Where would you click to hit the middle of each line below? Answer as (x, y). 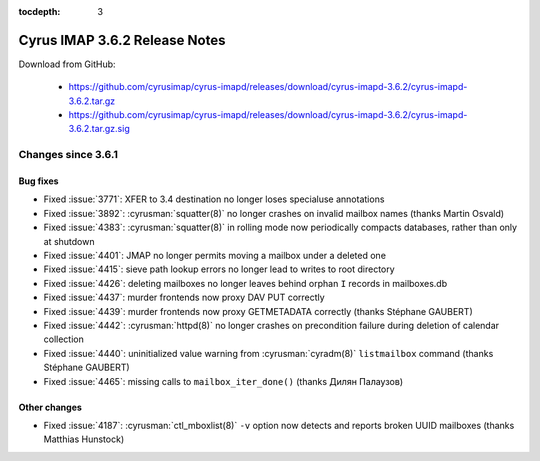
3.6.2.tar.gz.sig (99, 129)
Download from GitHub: (67, 64)
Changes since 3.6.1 (68, 155)
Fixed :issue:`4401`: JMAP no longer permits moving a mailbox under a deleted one (215, 255)
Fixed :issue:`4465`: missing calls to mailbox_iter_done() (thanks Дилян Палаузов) (223, 381)
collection (63, 339)
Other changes (50, 407)
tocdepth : (39, 11)
